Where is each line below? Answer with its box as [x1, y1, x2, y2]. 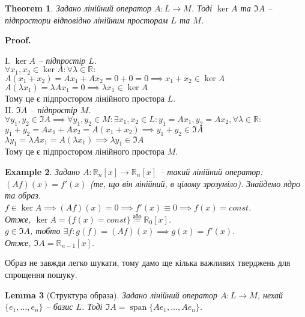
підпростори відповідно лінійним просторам [5, 13, 168, 26]
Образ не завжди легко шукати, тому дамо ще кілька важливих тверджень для [5, 256, 291, 269]
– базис [46, 300, 73, 313]
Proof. [5, 34, 31, 46]
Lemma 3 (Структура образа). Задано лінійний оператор [5, 288, 218, 301]
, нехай [257, 288, 283, 301]
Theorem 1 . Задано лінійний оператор [5, 2, 152, 14]
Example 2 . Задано [5, 165, 80, 177]
